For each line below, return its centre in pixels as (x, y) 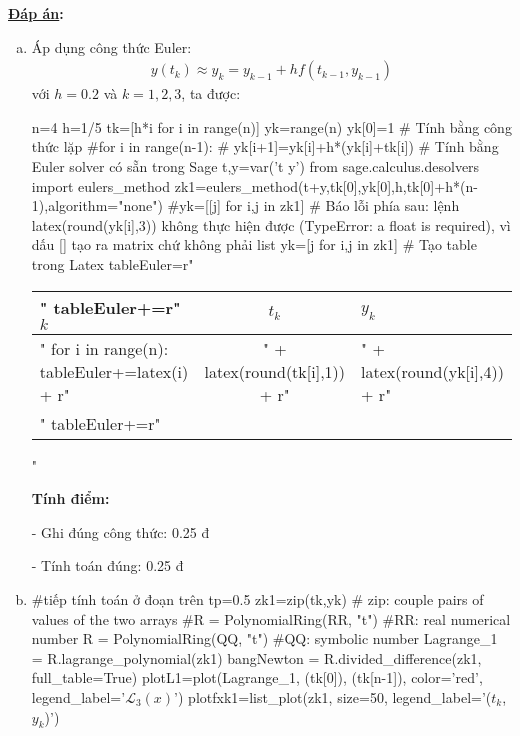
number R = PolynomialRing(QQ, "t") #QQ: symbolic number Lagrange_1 (264, 638)
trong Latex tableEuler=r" (112, 263)
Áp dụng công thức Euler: (111, 46)
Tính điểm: (70, 498)
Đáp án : (36, 13)
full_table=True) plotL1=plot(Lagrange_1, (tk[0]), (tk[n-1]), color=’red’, (257, 677)
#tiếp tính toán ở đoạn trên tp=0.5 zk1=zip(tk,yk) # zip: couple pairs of (257, 598)
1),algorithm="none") (97, 205)
